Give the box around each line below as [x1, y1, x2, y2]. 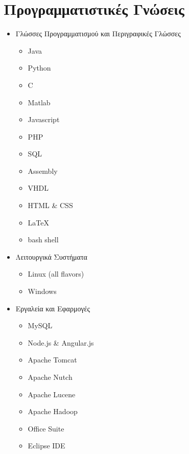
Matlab [28, 97, 51, 107]
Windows [28, 286, 57, 297]
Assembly [28, 165, 58, 176]
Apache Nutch [28, 372, 73, 382]
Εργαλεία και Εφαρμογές [15, 303, 90, 313]
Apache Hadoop [28, 406, 78, 417]
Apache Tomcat [28, 354, 77, 365]
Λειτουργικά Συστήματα [15, 251, 87, 262]
